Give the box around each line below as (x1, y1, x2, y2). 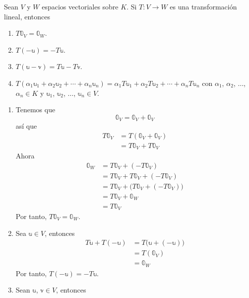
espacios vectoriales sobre (42, 1, 119, 11)
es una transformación (170, 1, 237, 11)
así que (15, 121, 37, 131)
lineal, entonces (4, 11, 51, 21)
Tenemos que (15, 104, 56, 115)
